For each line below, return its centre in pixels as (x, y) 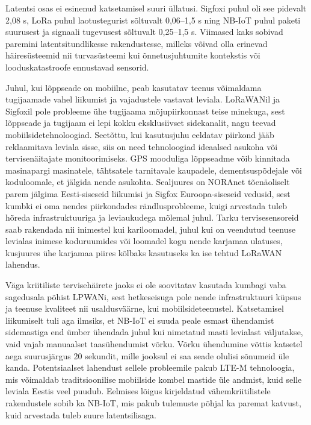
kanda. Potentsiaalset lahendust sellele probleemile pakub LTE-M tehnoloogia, (150, 367)
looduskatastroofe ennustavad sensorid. (77, 67)
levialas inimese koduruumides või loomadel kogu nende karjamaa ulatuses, (144, 241)
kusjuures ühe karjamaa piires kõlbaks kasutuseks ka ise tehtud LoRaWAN (144, 252)
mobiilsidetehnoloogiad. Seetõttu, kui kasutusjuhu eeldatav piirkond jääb (140, 134)
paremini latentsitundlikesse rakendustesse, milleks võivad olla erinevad (137, 43)
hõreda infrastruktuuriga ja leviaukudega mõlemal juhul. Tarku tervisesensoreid (152, 217)
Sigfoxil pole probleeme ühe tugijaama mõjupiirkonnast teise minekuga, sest (145, 111)
